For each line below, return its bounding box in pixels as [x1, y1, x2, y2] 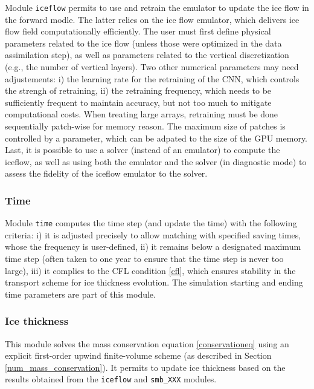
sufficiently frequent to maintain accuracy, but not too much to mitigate [5, 96, 272, 108]
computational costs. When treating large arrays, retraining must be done [5, 108, 278, 120]
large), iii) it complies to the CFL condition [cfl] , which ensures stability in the [5, 264, 296, 276]
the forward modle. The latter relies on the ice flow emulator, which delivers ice [5, 13, 300, 25]
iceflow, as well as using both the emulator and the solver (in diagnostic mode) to [5, 155, 307, 168]
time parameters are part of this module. [5, 287, 156, 300]
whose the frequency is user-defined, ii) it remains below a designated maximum [5, 240, 301, 253]
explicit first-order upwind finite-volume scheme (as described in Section [5, 349, 272, 362]
